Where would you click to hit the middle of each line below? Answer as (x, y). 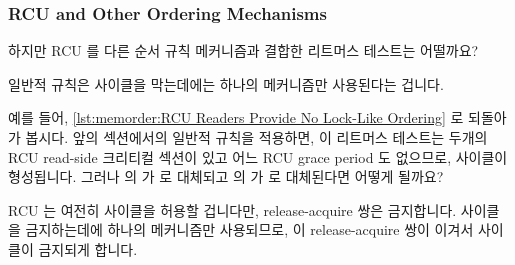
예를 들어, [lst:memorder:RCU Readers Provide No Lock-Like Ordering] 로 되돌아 (257, 117)
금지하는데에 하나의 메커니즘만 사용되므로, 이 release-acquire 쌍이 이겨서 (249, 229)
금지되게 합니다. (88, 248)
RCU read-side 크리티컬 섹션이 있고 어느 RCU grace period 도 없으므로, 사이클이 (258, 156)
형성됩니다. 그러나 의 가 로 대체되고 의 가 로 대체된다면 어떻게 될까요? (226, 176)
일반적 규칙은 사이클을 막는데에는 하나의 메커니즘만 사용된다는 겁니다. (226, 83)
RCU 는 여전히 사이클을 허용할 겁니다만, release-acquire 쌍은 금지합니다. (232, 209)
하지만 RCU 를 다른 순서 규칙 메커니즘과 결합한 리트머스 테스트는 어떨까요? (243, 50)
